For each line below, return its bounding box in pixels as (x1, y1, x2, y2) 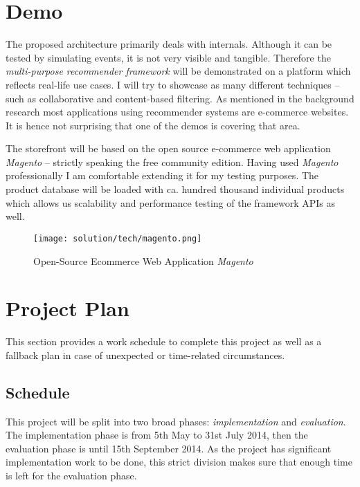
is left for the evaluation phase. (6, 468, 137, 482)
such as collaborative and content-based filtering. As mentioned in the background (6, 91, 354, 105)
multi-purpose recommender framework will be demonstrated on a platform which (6, 64, 351, 78)
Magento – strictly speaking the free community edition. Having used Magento (6, 154, 339, 169)
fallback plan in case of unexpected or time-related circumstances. (6, 347, 285, 362)
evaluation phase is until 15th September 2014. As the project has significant (6, 441, 332, 455)
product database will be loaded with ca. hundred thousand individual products (6, 182, 345, 196)
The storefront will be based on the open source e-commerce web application (6, 141, 331, 156)
